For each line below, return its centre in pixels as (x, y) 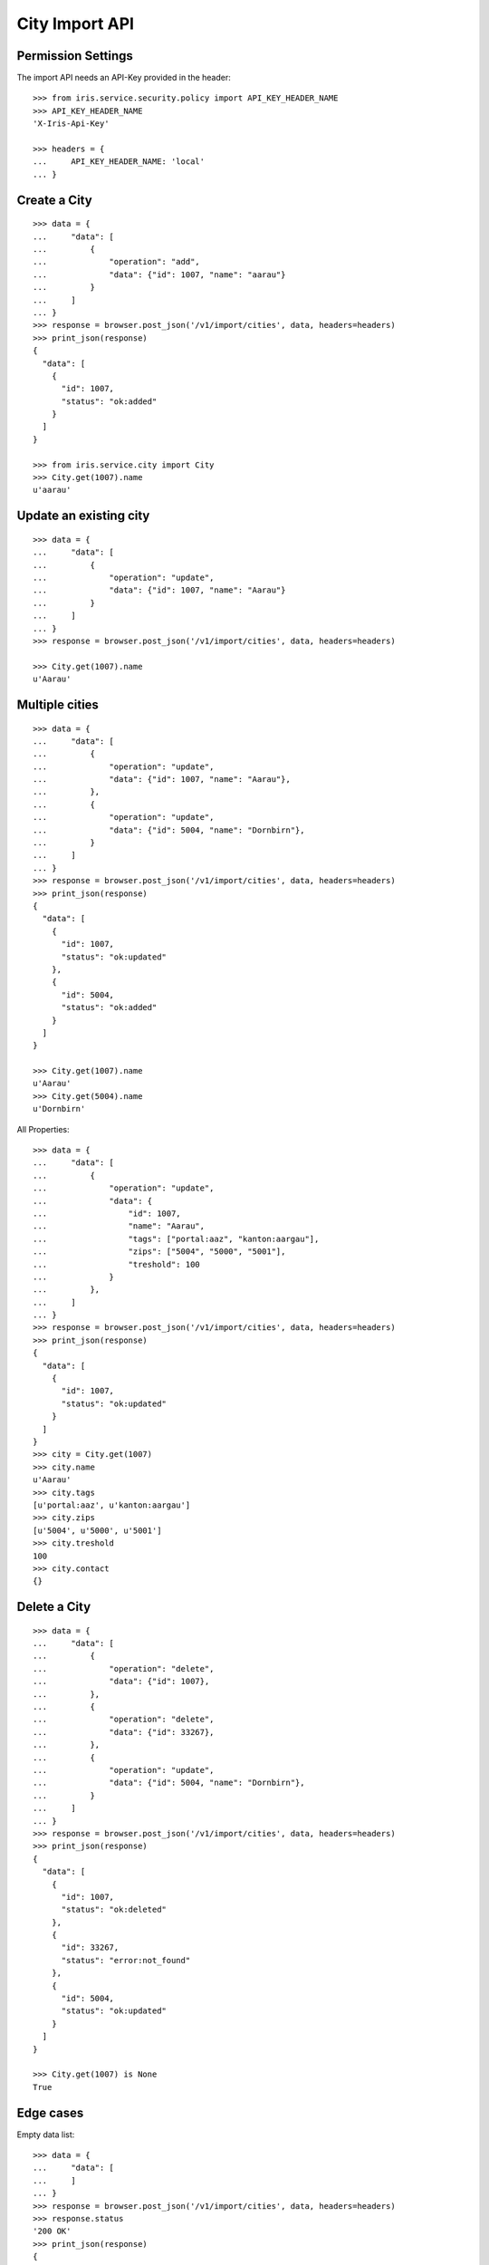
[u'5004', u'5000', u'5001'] (97, 1530)
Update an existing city (83, 516)
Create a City (54, 200)
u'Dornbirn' (59, 1109)
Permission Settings (75, 56)
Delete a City (54, 1607)
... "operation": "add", (117, 262)
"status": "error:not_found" (126, 1960)
